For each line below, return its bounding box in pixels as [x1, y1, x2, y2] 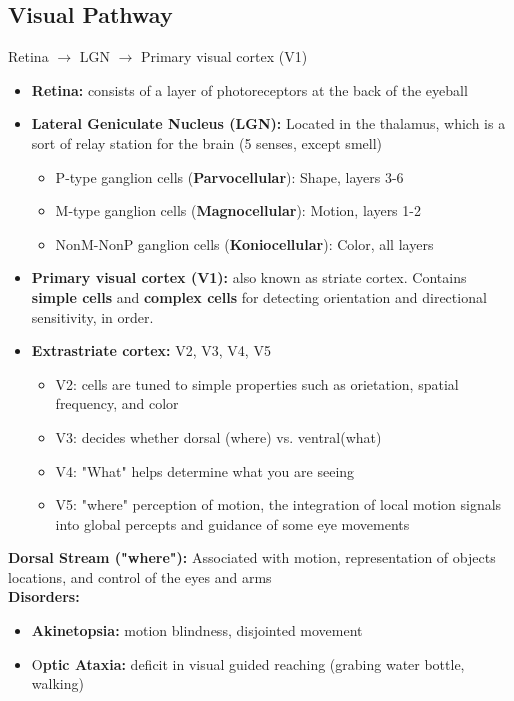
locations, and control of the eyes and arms [8, 566, 272, 587]
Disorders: [8, 586, 80, 607]
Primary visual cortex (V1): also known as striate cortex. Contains [31, 267, 467, 288]
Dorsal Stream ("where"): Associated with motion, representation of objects [8, 547, 496, 568]
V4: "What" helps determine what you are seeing [55, 460, 355, 481]
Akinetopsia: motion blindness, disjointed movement [31, 620, 363, 641]
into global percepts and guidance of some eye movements [55, 513, 410, 534]
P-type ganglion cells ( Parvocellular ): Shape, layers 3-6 [55, 166, 404, 187]
